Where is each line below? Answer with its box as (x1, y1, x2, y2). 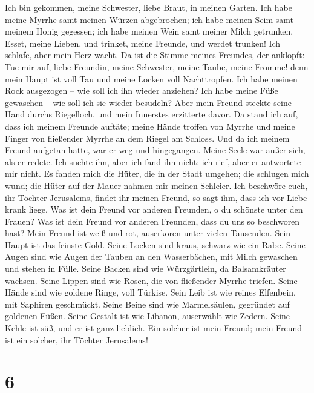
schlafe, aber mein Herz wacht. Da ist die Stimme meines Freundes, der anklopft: (5, 48, 305, 61)
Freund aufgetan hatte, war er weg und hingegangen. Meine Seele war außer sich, (5, 144, 306, 156)
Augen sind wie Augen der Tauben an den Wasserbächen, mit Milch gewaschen (5, 250, 298, 263)
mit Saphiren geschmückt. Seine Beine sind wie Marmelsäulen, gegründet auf (5, 297, 290, 310)
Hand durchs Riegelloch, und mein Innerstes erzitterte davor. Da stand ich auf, (5, 108, 298, 121)
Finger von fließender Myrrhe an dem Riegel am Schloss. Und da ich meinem (5, 131, 290, 144)
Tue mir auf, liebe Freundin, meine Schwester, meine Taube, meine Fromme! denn (5, 60, 309, 73)
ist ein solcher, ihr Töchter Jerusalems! (5, 333, 148, 346)
